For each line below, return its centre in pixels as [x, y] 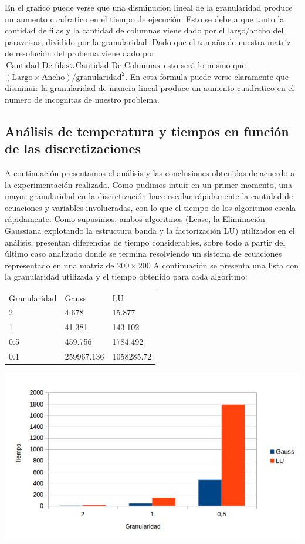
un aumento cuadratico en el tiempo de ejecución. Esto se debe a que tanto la [145, 19]
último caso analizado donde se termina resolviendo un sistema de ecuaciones [143, 253]
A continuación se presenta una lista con [226, 265]
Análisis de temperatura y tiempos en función [147, 131]
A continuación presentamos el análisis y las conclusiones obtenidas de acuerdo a [150, 172]
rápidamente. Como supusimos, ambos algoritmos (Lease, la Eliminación [135, 219]
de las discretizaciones [73, 148]
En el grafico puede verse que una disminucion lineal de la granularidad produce [149, 7]
